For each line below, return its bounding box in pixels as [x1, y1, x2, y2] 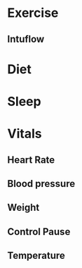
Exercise [7, 5, 59, 21]
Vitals [7, 126, 42, 142]
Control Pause [7, 226, 71, 238]
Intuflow [7, 33, 45, 45]
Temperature [7, 250, 65, 262]
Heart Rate [7, 154, 55, 166]
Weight [7, 202, 40, 214]
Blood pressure [7, 178, 76, 190]
